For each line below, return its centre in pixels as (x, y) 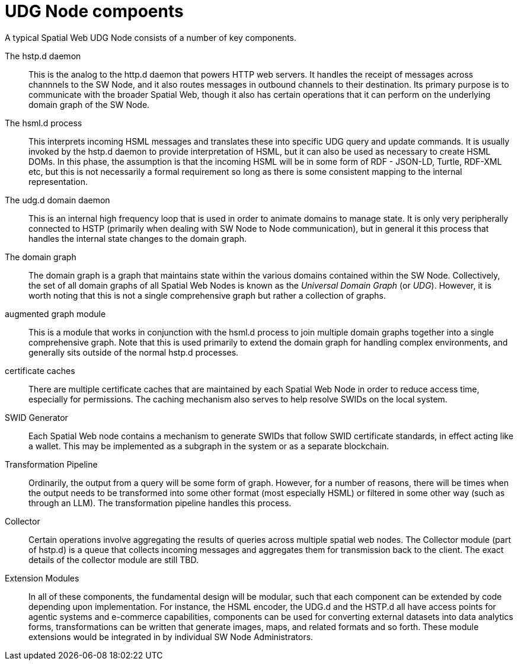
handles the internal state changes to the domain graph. (138, 238)
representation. (58, 181)
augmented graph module (55, 314)
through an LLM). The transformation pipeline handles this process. (160, 503)
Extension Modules (42, 578)
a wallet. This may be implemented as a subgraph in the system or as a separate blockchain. (209, 446)
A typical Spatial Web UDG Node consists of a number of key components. (151, 37)
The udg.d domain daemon (57, 200)
